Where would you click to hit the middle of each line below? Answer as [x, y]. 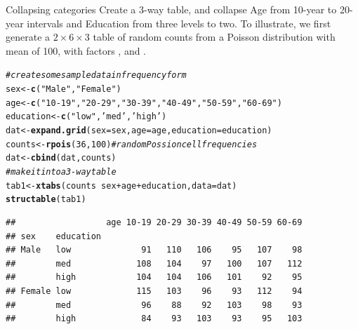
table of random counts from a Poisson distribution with [214, 37]
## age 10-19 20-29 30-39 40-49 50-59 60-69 [154, 222]
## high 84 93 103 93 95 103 [154, 319]
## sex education [54, 236]
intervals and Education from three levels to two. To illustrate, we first [179, 23]
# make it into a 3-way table [61, 172]
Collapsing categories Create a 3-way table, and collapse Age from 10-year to [171, 9]
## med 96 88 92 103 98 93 [154, 305]
